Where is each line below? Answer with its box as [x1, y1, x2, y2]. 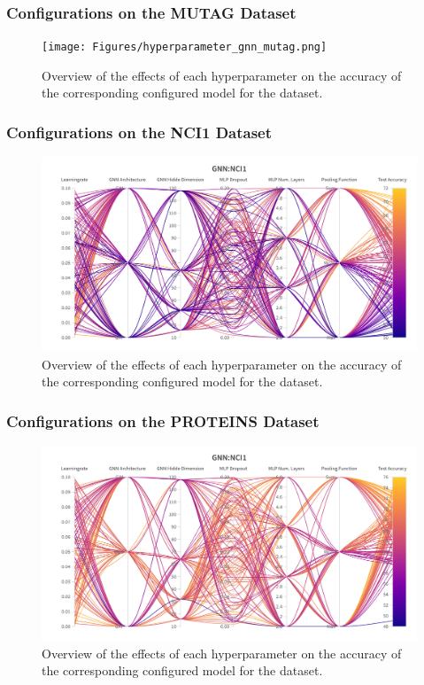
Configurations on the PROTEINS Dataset [6, 409, 320, 432]
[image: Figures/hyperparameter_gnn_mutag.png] [42, 41, 328, 54]
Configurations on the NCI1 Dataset [6, 121, 273, 143]
